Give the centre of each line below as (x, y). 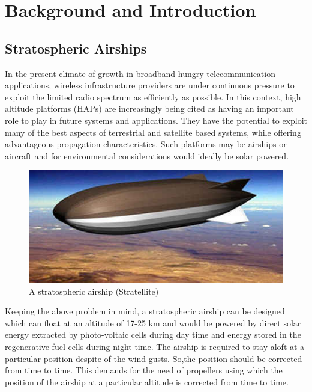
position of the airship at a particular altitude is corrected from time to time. (147, 381)
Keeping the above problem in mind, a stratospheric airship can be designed (145, 311)
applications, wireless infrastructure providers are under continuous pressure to (150, 85)
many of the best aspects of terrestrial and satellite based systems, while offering (153, 132)
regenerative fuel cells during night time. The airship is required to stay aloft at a (155, 346)
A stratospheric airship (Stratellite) (94, 291)
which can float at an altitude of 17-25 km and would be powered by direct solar (153, 323)
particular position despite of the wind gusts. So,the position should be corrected (154, 358)
